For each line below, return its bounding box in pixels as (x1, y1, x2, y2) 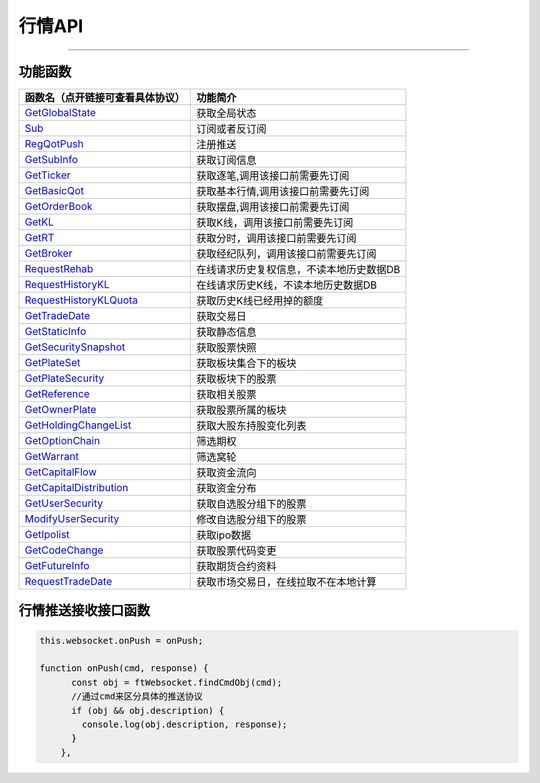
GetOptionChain (24, 434, 100, 448)
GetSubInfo (24, 153, 79, 167)
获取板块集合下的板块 (196, 356, 297, 370)
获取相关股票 (196, 388, 257, 402)
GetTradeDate (24, 309, 91, 323)
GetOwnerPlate (24, 403, 97, 417)
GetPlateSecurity (24, 371, 105, 385)
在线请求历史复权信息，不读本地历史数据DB (196, 263, 401, 277)
